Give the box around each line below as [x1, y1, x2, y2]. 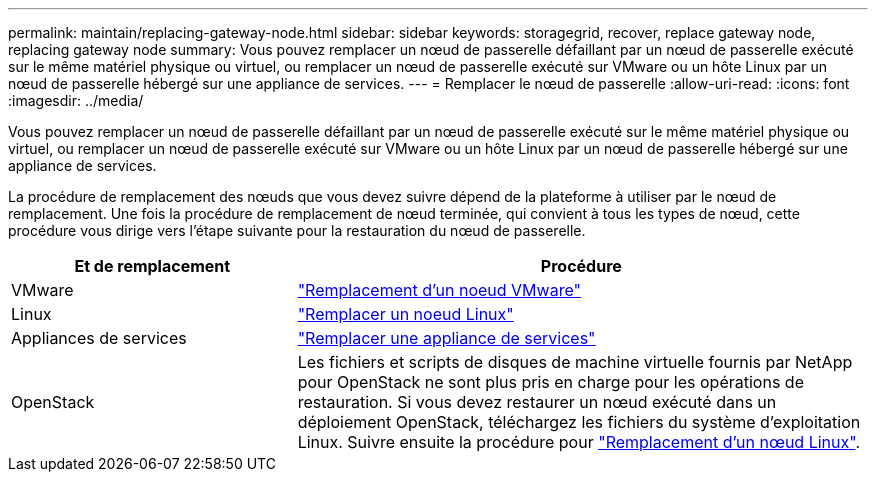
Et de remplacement [74, 256, 231, 276]
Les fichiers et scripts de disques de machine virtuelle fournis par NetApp [297, 352, 853, 372]
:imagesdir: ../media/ [8, 92, 144, 109]
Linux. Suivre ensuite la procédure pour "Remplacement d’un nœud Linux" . [297, 432, 860, 452]
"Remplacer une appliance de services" [297, 328, 596, 348]
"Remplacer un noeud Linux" [297, 304, 514, 324]
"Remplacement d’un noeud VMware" [297, 280, 581, 300]
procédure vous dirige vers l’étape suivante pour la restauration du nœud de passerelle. [8, 222, 586, 239]
